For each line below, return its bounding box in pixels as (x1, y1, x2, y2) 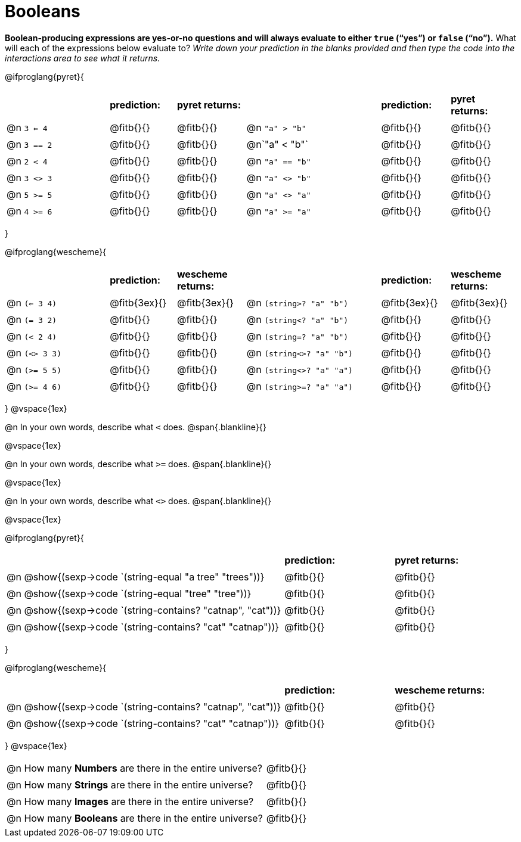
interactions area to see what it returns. (5, 52, 160, 63)
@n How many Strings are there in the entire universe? (7, 778, 253, 791)
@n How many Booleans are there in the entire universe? (7, 812, 263, 824)
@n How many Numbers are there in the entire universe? (7, 762, 263, 774)
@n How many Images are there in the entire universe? (7, 795, 254, 807)
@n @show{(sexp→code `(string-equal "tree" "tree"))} (7, 587, 252, 599)
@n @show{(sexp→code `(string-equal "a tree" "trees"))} (7, 570, 265, 583)
